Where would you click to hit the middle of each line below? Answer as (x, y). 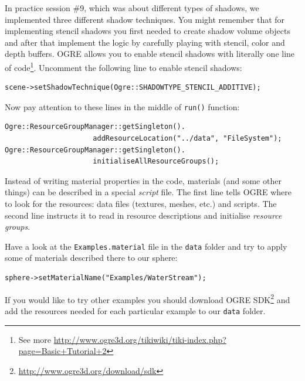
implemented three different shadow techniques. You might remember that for (145, 19)
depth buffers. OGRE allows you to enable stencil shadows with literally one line (150, 54)
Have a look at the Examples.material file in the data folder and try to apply (146, 246)
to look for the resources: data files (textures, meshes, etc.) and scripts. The (141, 204)
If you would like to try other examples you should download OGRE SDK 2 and (148, 298)
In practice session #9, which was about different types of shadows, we (132, 8)
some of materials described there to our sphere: (91, 258)
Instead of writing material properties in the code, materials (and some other (143, 180)
